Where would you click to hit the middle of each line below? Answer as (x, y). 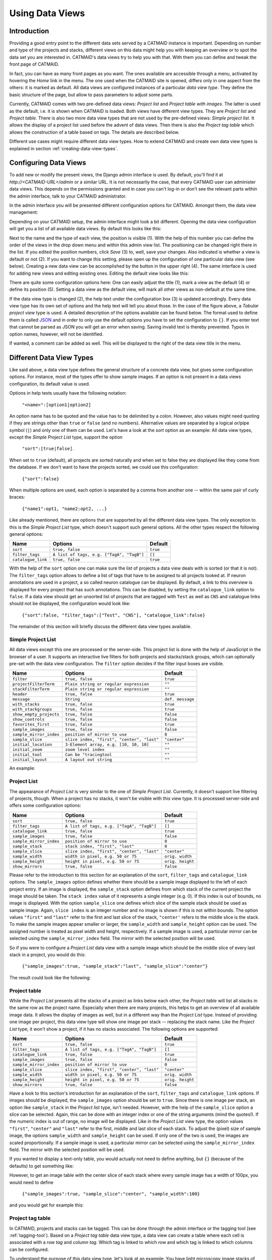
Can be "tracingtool (88, 755)
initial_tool (27, 755)
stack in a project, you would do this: (47, 955)
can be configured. (29, 1249)
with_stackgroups (32, 709)
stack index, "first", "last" (99, 846)
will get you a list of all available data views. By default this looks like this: (85, 229)
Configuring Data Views (48, 163)
